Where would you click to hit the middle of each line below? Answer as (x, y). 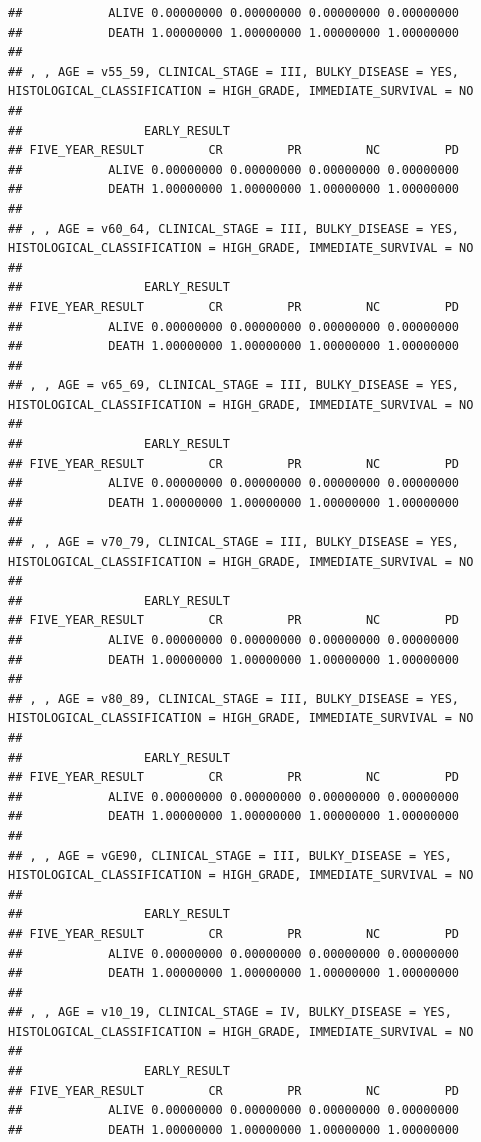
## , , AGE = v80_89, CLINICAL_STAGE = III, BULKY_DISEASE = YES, (234, 698)
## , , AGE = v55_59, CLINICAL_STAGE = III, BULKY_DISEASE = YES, (234, 71)
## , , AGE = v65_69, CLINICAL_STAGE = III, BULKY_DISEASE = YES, (234, 385)
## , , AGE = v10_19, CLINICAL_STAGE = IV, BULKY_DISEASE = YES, (230, 1012)
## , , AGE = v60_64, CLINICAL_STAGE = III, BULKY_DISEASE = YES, (234, 228)
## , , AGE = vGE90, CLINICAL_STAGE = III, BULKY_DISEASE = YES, (230, 855)
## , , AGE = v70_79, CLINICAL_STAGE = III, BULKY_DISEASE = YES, (234, 542)
